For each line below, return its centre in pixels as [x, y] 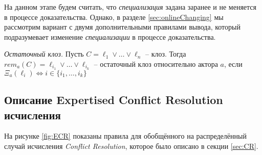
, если [233, 63]
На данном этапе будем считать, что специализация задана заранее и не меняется [130, 7]
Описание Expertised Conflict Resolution [114, 100]
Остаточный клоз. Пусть [44, 54]
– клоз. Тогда [166, 54]
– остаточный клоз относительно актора [156, 63]
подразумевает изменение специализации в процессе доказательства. [110, 36]
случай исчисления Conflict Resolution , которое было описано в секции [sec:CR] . [131, 146]
